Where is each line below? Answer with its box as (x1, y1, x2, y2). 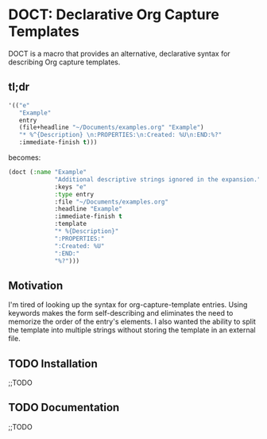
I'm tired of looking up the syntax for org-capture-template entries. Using (8, 300, 248, 309)
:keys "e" (54, 183, 87, 191)
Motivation (8, 278, 64, 292)
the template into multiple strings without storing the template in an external (8, 325, 256, 335)
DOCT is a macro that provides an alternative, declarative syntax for (8, 49, 230, 58)
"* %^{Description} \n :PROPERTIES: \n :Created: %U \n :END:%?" (18, 131, 222, 139)
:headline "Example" (54, 205, 123, 213)
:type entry (54, 190, 94, 198)
